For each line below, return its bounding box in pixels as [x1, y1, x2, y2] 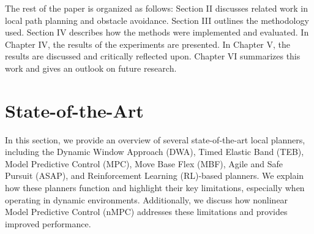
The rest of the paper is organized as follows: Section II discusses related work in [5, 2, 308, 14]
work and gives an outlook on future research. [5, 61, 177, 74]
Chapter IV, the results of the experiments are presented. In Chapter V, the [5, 37, 291, 50]
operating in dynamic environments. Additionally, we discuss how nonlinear [5, 193, 288, 206]
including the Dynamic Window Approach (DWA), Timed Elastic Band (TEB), [5, 145, 304, 158]
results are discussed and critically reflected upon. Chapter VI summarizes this [5, 50, 301, 62]
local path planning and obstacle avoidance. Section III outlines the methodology [5, 13, 309, 26]
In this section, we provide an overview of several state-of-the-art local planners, [5, 133, 305, 146]
